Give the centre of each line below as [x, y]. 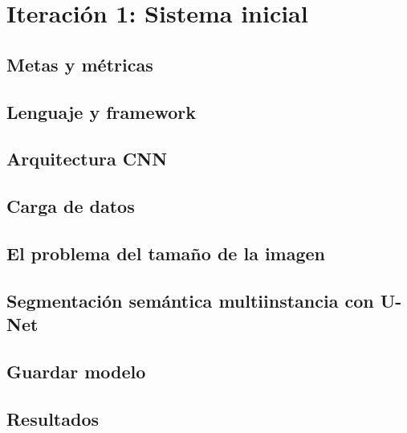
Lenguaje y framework [101, 111]
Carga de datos [71, 206]
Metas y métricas [80, 64]
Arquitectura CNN [87, 159]
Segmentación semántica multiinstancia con [190, 300]
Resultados [53, 418]
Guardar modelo [76, 371]
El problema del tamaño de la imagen [166, 253]
